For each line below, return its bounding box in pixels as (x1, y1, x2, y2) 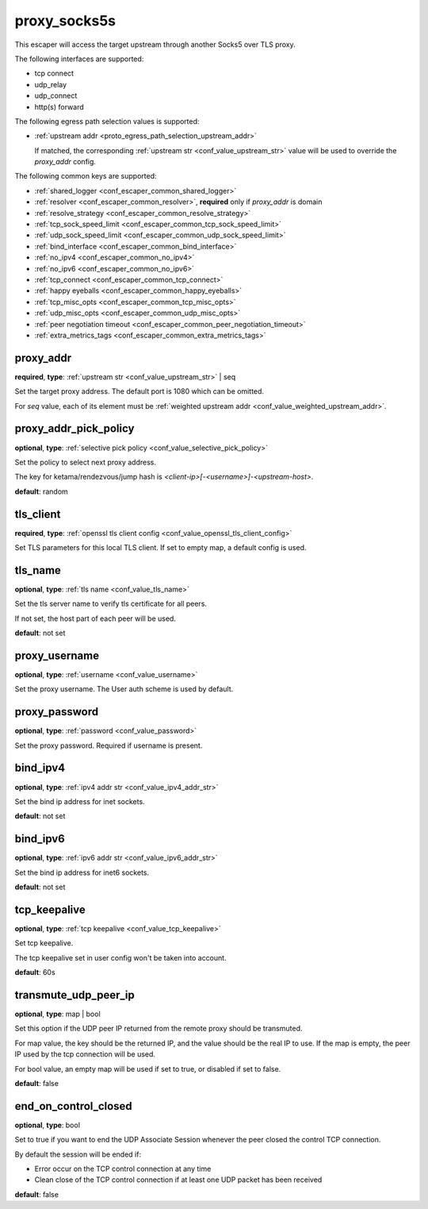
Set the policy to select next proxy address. (14, 457, 157, 467)
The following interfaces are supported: (14, 54, 144, 64)
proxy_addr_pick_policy (14, 422, 135, 436)
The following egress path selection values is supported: (14, 116, 200, 126)
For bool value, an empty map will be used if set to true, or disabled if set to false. (14, 1064, 281, 1073)
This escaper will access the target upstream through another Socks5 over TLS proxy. (14, 40, 296, 49)
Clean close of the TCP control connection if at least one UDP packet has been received (34, 1175, 323, 1184)
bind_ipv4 (14, 761, 66, 775)
